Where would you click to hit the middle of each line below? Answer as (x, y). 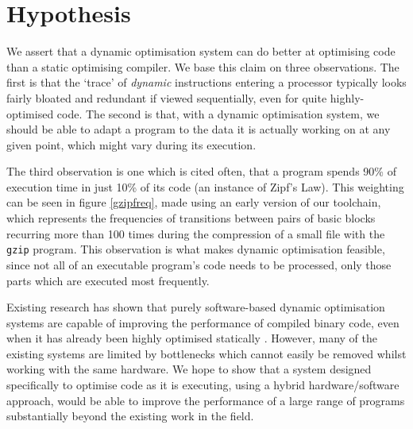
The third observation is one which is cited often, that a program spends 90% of (201, 171)
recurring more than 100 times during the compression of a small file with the (196, 233)
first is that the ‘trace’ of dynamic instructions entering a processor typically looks (206, 82)
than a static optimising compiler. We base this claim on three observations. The (203, 66)
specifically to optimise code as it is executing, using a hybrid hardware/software (203, 385)
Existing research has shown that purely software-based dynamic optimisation (196, 307)
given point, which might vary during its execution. (131, 144)
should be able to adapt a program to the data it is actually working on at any (199, 129)
